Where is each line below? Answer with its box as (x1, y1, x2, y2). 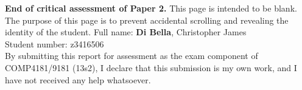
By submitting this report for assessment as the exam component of (5, 49, 258, 62)
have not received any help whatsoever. (5, 73, 151, 86)
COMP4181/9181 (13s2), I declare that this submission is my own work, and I (5, 61, 297, 74)
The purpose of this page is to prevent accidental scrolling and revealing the (5, 13, 289, 26)
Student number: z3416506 (5, 37, 104, 50)
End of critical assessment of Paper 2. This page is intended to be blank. (5, 2, 297, 14)
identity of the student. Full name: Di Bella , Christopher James (5, 26, 247, 38)
